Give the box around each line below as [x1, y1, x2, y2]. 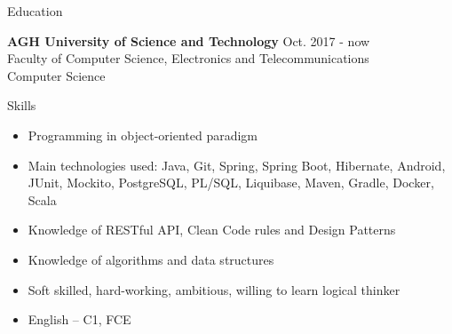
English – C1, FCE [28, 310, 131, 329]
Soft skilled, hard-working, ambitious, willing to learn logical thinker [28, 280, 400, 298]
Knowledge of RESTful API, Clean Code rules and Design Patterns [28, 220, 396, 239]
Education [7, 2, 63, 20]
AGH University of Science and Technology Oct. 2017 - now [7, 31, 370, 50]
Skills [7, 96, 36, 115]
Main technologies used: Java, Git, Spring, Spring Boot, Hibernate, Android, [28, 155, 446, 174]
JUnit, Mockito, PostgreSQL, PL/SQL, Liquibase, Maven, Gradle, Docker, [28, 173, 434, 192]
